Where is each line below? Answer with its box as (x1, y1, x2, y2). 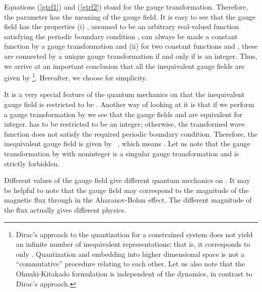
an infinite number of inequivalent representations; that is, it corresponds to (16, 239, 250, 249)
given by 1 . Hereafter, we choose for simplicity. (4, 71, 148, 82)
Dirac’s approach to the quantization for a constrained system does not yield (16, 229, 253, 239)
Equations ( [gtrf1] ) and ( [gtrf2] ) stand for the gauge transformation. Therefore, (4, 2, 248, 12)
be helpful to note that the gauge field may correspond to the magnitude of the (4, 184, 249, 195)
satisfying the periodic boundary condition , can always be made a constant (4, 31, 238, 41)
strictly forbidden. (4, 158, 59, 168)
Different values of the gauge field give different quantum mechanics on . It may (4, 175, 250, 185)
